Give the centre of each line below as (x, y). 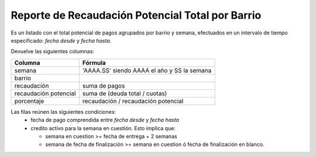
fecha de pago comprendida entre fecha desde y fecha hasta (105, 120)
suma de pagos (104, 86)
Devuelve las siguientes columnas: (53, 51)
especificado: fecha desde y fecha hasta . (61, 40)
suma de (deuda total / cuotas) (125, 93)
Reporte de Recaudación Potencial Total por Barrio (136, 15)
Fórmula (94, 62)
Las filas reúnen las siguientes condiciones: (63, 111)
